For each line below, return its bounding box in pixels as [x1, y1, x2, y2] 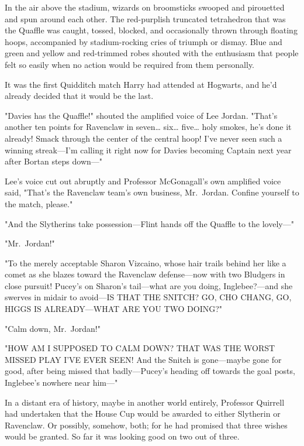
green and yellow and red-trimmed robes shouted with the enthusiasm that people [5, 47, 299, 59]
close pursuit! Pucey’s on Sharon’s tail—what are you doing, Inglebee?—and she [5, 279, 293, 291]
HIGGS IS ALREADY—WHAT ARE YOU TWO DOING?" [5, 303, 223, 315]
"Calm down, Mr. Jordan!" [5, 322, 101, 334]
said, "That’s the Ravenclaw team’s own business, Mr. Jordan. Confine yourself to [5, 186, 299, 198]
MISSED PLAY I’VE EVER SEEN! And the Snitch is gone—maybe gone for [5, 353, 282, 365]
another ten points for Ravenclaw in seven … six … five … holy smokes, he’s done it [5, 121, 292, 133]
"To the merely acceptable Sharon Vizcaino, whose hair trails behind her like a [5, 256, 286, 269]
